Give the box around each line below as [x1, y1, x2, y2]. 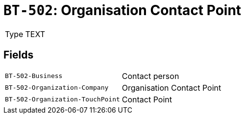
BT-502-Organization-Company [5, 84, 109, 92]
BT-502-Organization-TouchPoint [5, 96, 120, 103]
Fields [3, 49, 34, 61]
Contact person [122, 71, 179, 81]
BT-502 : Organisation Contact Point [3, 2, 242, 19]
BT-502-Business [5, 72, 63, 80]
